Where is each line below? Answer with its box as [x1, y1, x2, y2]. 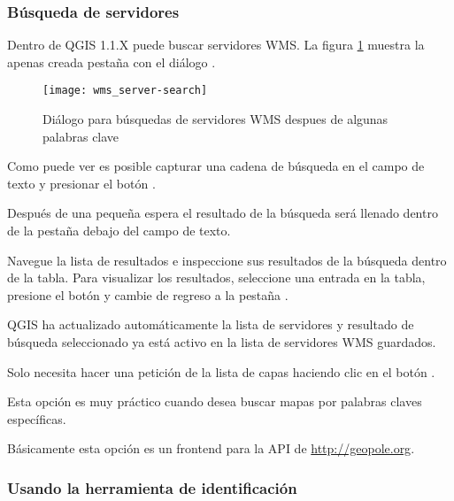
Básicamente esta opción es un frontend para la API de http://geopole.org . [7, 439, 415, 458]
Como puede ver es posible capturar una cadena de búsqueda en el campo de [7, 157, 425, 175]
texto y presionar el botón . [7, 173, 156, 192]
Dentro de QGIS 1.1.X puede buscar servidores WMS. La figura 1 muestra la [7, 35, 425, 54]
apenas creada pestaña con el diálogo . [7, 52, 216, 71]
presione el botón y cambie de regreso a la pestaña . [7, 285, 289, 304]
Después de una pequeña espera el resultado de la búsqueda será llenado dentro [7, 204, 438, 222]
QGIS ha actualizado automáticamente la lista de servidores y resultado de [7, 315, 414, 334]
